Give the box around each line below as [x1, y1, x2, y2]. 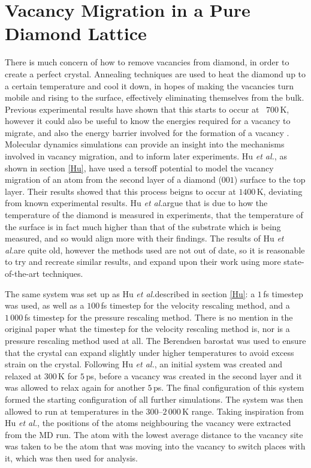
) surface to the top [234, 173, 306, 186]
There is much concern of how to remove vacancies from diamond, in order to [5, 56, 289, 68]
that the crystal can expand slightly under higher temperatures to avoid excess [5, 346, 294, 358]
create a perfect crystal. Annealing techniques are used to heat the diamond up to [5, 67, 306, 80]
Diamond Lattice [5, 21, 147, 46]
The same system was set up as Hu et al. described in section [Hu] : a [5, 287, 255, 300]
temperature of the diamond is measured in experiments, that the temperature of [5, 209, 303, 221]
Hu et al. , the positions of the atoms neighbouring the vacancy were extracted [5, 416, 291, 429]
